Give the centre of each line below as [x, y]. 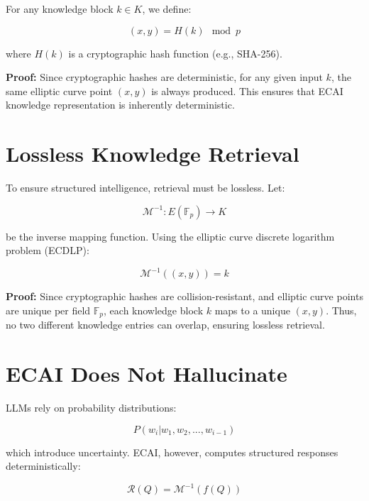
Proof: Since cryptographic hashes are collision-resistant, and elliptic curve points [184, 296]
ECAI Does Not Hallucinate [147, 374]
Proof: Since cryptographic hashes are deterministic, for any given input [164, 77]
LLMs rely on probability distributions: [91, 408]
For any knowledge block [60, 9]
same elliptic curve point [59, 90]
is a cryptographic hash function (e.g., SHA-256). [175, 53]
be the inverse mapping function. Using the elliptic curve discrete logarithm [170, 236]
